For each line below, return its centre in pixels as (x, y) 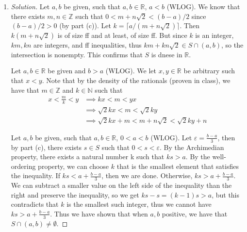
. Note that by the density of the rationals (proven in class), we (136, 80)
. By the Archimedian (192, 147)
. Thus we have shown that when (99, 213)
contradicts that (35, 204)
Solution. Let (30, 6)
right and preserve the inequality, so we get (75, 194)
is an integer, (214, 35)
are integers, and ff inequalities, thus (87, 45)
